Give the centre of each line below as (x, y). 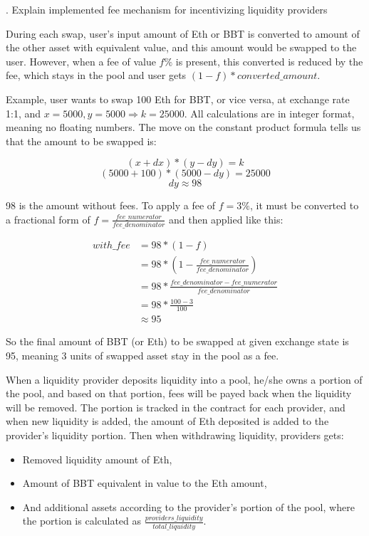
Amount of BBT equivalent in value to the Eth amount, (145, 483)
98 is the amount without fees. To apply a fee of (111, 205)
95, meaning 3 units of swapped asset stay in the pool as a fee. (142, 355)
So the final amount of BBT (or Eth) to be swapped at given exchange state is (177, 341)
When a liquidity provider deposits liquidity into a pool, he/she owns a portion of (184, 379)
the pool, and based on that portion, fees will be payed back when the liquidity (179, 393)
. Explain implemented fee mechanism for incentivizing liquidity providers (167, 9)
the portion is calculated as (82, 521)
